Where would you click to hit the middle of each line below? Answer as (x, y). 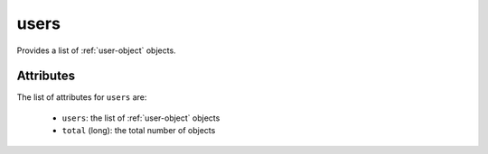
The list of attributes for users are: (82, 97)
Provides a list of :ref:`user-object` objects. (96, 50)
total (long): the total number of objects (139, 131)
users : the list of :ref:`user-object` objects (141, 118)
